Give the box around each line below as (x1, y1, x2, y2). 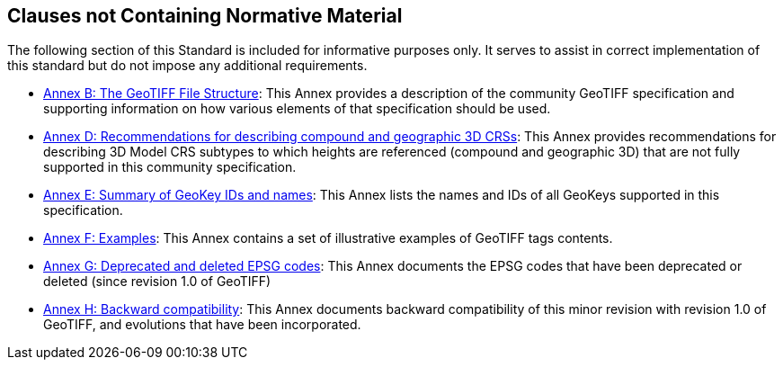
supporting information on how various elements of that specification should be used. (43, 101, 551, 117)
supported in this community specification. (43, 159, 297, 175)
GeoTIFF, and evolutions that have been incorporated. (43, 317, 361, 333)
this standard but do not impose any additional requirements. (7, 58, 368, 74)
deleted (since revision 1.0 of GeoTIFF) (43, 273, 271, 290)
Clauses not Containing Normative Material (7, 4, 403, 27)
